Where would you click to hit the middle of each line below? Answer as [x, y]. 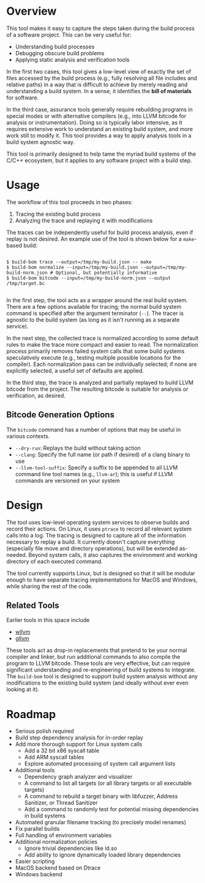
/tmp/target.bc [26, 283]
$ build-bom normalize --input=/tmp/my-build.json [72, 267]
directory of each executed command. [54, 561]
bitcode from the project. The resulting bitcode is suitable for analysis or [97, 389]
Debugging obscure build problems [60, 53]
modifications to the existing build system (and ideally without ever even [97, 683]
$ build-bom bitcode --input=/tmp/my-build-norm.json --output [89, 278]
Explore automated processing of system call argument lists [100, 764]
